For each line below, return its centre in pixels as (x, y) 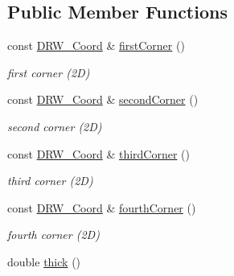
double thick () (44, 261)
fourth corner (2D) (53, 235)
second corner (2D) (55, 126)
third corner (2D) (50, 181)
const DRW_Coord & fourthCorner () (102, 207)
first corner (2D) (49, 72)
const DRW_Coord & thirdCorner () (99, 153)
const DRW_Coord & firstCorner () (96, 45)
